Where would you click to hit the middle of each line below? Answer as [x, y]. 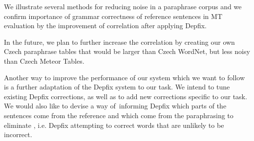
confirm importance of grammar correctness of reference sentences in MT [113, 16]
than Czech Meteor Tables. [44, 61]
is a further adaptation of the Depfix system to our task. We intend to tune [117, 87]
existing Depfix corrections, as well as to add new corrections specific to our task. [126, 96]
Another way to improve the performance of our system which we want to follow [125, 77]
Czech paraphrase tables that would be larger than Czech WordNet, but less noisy [127, 51]
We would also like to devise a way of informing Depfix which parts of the [115, 106]
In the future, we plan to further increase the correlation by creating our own [119, 42]
